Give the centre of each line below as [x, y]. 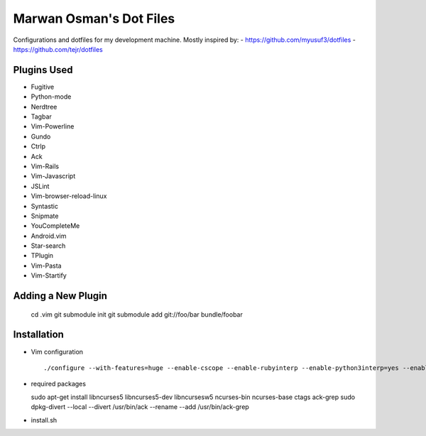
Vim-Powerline [53, 126]
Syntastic [44, 206]
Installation [38, 335]
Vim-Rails [45, 166]
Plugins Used [43, 70]
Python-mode [51, 97]
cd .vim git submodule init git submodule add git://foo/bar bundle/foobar [137, 314]
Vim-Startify [49, 276]
